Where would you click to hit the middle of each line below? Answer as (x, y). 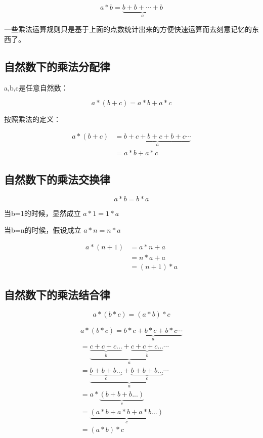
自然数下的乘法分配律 (57, 67)
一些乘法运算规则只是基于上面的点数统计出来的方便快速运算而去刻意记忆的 (128, 29)
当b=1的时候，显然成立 (42, 213)
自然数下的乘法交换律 (57, 179)
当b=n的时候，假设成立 (43, 230)
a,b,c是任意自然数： (36, 87)
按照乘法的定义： (32, 119)
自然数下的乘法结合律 (57, 295)
